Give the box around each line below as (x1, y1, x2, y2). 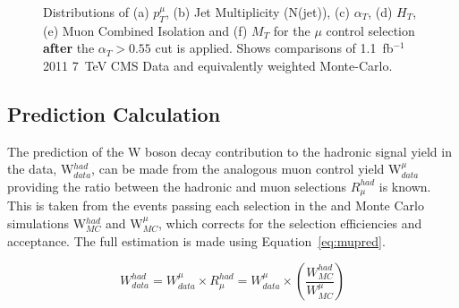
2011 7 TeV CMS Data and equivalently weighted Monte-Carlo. (43, 56, 393, 74)
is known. (378, 176, 431, 195)
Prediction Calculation (7, 99, 221, 127)
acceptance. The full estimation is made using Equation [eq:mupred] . (7, 231, 386, 250)
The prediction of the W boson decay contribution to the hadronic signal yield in (7, 141, 452, 160)
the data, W (7, 159, 74, 178)
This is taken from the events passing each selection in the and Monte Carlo (7, 196, 424, 215)
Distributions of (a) (43, 3, 149, 21)
